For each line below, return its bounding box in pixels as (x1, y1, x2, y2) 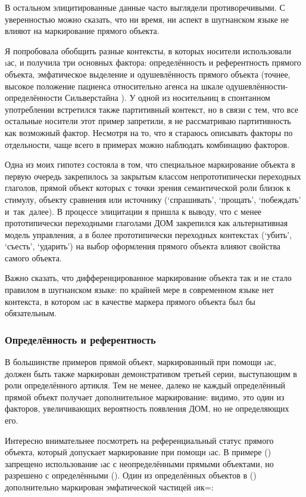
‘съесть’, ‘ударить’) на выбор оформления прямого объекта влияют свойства (5, 240, 281, 252)
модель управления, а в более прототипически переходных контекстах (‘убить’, (5, 228, 292, 240)
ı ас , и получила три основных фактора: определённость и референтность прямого (5, 56, 301, 69)
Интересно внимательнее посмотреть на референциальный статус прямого (5, 434, 274, 446)
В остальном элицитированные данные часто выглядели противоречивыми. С (5, 1, 285, 13)
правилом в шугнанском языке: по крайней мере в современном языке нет (5, 283, 274, 296)
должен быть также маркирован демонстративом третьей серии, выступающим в (5, 367, 297, 379)
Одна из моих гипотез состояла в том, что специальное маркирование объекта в (5, 158, 295, 171)
